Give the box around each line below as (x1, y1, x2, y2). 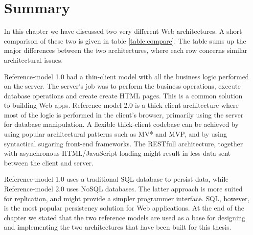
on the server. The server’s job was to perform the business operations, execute (4, 81, 241, 91)
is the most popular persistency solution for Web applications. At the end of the (4, 203, 244, 213)
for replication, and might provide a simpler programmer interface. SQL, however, (4, 193, 250, 203)
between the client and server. (4, 157, 93, 167)
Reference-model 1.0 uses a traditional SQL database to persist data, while (4, 174, 229, 184)
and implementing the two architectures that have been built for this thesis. (4, 222, 231, 232)
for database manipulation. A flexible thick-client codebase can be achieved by (4, 119, 239, 129)
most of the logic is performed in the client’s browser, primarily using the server (4, 109, 244, 119)
